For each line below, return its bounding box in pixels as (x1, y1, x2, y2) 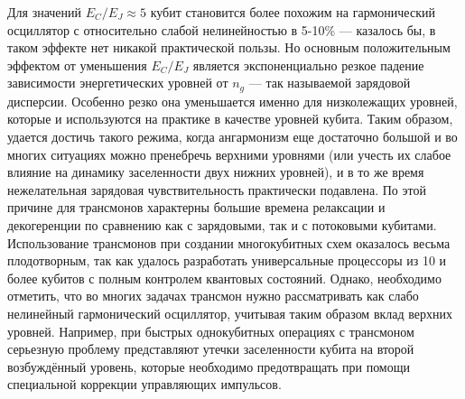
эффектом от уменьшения (7, 55, 147, 74)
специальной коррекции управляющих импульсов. (7, 375, 282, 394)
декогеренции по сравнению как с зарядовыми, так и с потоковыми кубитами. (7, 215, 437, 234)
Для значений (7, 3, 82, 21)
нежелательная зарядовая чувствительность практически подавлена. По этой (7, 180, 426, 199)
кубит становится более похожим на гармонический (150, 3, 435, 21)
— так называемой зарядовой (248, 73, 411, 92)
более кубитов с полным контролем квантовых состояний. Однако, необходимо (7, 268, 442, 287)
